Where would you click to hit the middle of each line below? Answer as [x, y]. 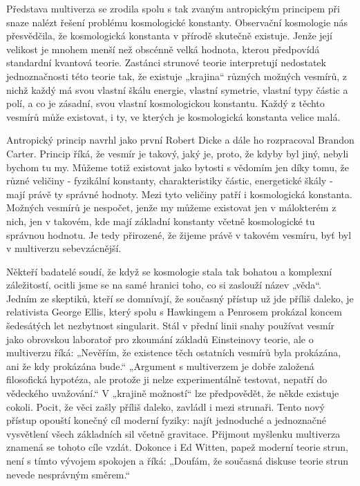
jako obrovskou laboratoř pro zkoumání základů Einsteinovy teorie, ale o [160, 339]
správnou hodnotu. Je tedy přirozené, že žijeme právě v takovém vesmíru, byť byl [179, 234]
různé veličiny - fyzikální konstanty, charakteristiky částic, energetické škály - [170, 181]
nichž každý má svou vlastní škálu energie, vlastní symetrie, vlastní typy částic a [177, 89]
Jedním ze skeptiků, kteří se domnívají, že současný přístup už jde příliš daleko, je [180, 298]
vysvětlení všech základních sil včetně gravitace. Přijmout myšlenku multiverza [173, 433]
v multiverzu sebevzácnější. [64, 248]
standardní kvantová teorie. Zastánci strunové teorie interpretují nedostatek [166, 62]
